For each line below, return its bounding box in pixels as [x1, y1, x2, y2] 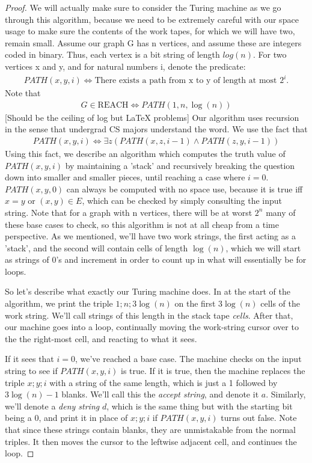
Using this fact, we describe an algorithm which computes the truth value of [5, 147, 286, 159]
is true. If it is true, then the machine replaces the [121, 364, 305, 377]
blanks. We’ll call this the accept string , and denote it [61, 388, 259, 400]
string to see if [5, 364, 58, 377]
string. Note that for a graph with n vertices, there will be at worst [5, 206, 252, 218]
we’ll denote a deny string [5, 399, 100, 412]
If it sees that [5, 352, 54, 365]
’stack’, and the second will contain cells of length [5, 241, 188, 254]
